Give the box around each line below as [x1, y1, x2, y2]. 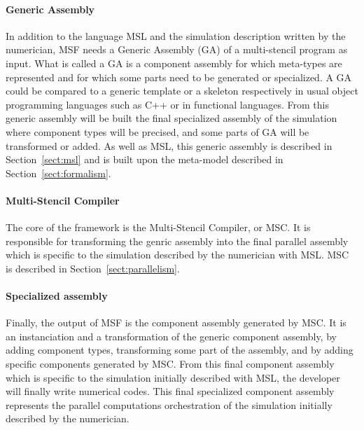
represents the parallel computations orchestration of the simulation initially [6, 397, 332, 412]
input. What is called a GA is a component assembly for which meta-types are [6, 55, 342, 70]
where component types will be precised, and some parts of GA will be [6, 124, 309, 139]
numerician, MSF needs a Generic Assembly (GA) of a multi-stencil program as [6, 42, 348, 57]
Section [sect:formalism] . [6, 165, 111, 180]
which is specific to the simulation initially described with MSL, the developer [6, 370, 340, 384]
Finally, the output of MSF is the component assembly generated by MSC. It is [6, 315, 346, 330]
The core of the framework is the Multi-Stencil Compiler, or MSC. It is [6, 220, 311, 235]
